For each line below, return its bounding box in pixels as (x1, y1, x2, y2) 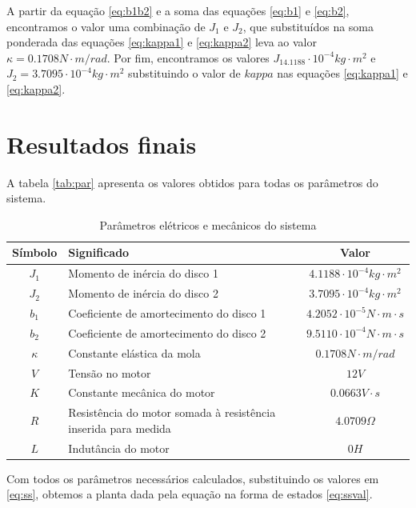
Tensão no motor (68, 364, 151, 381)
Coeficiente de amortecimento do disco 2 (68, 324, 266, 341)
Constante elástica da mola (68, 344, 201, 361)
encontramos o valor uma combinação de (6, 18, 206, 34)
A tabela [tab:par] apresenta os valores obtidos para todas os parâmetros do (6, 174, 378, 190)
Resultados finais (6, 127, 197, 160)
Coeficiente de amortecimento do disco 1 (68, 305, 266, 321)
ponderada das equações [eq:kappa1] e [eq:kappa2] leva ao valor (6, 34, 317, 50)
